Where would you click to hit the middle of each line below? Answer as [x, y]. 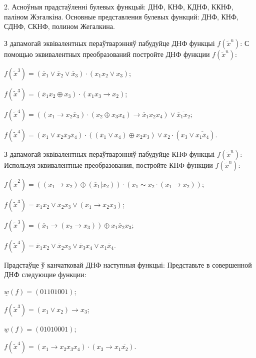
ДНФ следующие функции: [45, 274]
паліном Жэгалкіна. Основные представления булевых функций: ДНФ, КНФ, [121, 16]
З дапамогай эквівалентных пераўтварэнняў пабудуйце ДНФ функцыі [109, 43]
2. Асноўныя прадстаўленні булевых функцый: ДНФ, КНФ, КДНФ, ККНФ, [119, 6]
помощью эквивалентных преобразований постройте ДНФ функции [107, 54]
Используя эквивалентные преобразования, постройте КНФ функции [108, 165]
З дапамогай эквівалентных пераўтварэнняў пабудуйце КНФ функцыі [109, 154]
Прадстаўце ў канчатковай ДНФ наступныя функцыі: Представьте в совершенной [128, 264]
